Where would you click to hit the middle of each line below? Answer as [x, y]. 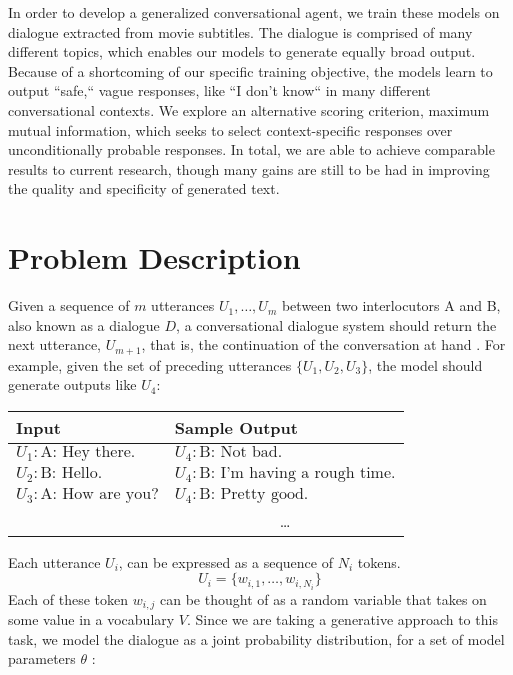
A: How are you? [99, 493]
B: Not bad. [241, 451]
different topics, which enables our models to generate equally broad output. [242, 51]
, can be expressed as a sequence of [225, 561]
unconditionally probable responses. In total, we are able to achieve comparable [251, 149]
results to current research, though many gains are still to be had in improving [249, 168]
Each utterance [54, 561]
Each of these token [68, 598]
